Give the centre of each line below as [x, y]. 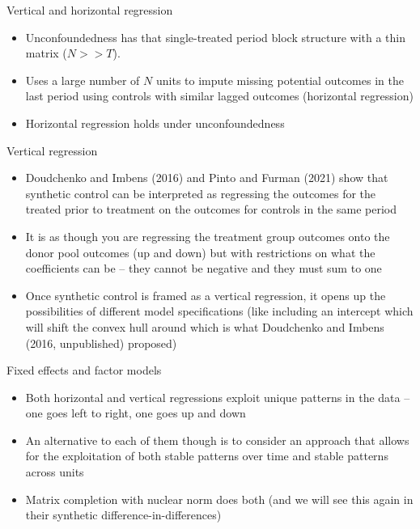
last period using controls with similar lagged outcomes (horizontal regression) [219, 96]
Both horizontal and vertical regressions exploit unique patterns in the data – [218, 397]
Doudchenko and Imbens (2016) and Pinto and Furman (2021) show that [207, 178]
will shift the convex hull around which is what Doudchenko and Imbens [205, 326]
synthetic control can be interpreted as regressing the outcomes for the [201, 193]
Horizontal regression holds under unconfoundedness [155, 123]
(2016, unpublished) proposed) [101, 343]
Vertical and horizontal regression [90, 10]
